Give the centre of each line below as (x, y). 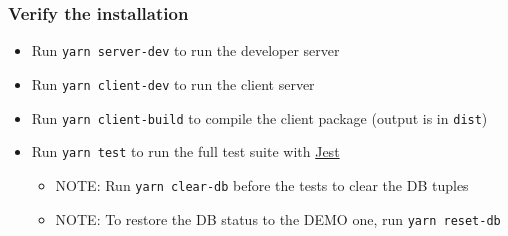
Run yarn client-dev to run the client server (173, 83)
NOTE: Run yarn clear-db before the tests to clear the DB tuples (262, 184)
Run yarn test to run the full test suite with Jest (185, 151)
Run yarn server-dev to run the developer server (185, 50)
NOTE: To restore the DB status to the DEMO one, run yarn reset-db (278, 218)
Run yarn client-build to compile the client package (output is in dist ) (259, 117)
